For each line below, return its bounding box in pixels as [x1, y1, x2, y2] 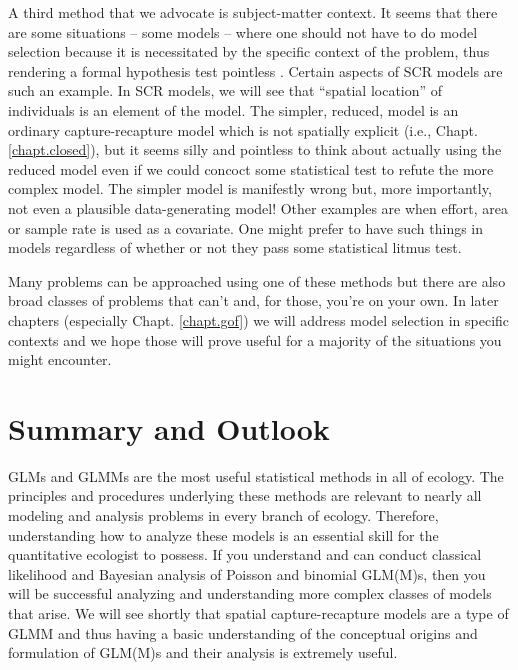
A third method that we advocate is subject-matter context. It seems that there [8, 2, 498, 22]
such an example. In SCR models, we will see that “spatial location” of [8, 80, 443, 101]
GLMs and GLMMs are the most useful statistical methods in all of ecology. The [8, 465, 504, 486]
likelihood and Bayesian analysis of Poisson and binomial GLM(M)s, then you [8, 563, 486, 584]
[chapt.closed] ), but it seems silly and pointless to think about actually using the [8, 139, 502, 160]
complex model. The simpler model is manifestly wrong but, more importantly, [8, 178, 492, 199]
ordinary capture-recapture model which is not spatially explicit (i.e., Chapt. [8, 119, 478, 140]
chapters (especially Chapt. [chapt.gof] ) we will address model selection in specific [8, 309, 510, 330]
